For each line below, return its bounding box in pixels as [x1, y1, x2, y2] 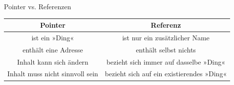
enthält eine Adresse [22, 44, 83, 54]
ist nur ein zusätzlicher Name [122, 32, 210, 42]
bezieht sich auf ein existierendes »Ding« [105, 68, 227, 79]
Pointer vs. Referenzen [4, 1, 71, 11]
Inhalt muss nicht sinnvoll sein [7, 68, 98, 79]
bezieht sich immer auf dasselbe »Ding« [106, 56, 226, 67]
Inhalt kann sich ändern [17, 56, 88, 67]
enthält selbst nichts [136, 44, 196, 54]
